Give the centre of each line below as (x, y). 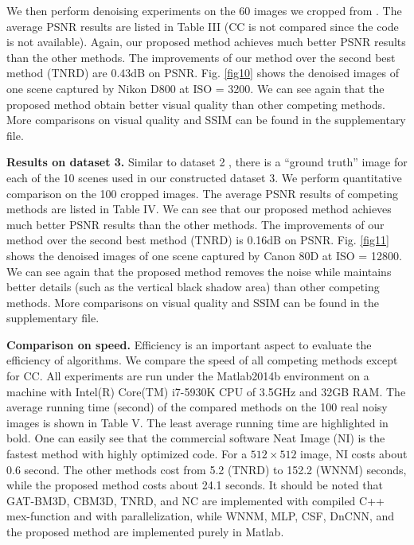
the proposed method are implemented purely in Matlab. (145, 531)
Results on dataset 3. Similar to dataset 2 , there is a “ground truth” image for (207, 162)
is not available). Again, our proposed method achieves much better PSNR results (206, 42)
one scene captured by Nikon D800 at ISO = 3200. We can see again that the (195, 88)
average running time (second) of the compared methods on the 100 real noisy (197, 407)
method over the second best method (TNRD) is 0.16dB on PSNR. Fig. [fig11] (198, 240)
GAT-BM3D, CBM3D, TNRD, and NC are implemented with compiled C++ (195, 500)
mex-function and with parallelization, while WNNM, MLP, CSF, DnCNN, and (201, 516)
